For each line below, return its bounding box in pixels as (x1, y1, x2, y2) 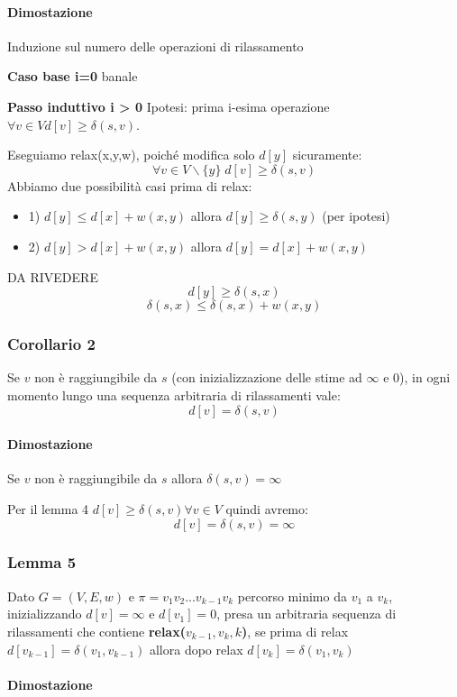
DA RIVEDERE (7, 267, 98, 286)
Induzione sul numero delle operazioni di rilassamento (7, 36, 304, 55)
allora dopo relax (149, 639, 243, 658)
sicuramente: (292, 145, 362, 164)
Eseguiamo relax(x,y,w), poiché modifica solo (7, 145, 255, 164)
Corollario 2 (7, 333, 96, 355)
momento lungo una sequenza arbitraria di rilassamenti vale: (7, 385, 341, 404)
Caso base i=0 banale (7, 67, 138, 86)
